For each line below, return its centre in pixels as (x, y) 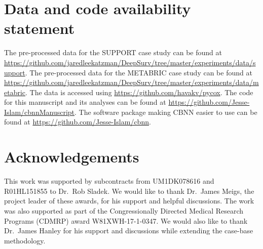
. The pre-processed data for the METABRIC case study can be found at (139, 72)
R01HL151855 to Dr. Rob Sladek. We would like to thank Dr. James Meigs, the (129, 191)
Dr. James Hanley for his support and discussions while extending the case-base (129, 231)
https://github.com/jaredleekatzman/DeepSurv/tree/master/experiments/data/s (130, 62)
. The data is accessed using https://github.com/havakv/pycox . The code (139, 92)
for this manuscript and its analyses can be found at (85, 102)
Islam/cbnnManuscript (40, 112)
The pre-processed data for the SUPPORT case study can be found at (113, 52)
